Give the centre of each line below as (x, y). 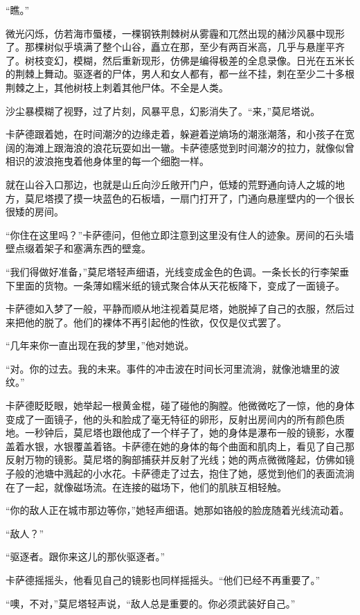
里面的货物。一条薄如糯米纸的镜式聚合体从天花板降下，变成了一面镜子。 (180, 285)
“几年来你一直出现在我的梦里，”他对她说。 (100, 345)
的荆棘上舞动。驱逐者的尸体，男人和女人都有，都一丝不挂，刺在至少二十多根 (180, 74)
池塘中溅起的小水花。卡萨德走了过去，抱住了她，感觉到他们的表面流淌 (194, 473)
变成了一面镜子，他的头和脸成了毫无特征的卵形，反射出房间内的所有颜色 (170, 419)
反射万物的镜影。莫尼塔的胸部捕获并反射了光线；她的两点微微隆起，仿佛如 (175, 460)
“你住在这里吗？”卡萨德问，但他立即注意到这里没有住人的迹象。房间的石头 (175, 234)
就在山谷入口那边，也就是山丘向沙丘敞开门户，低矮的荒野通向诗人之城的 (170, 184)
